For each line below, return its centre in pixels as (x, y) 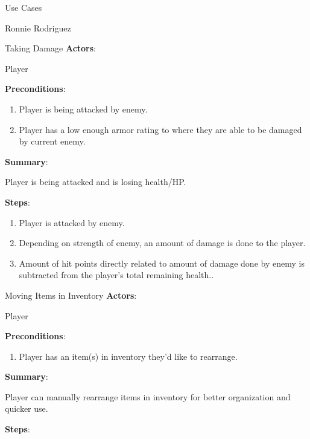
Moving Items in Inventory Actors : (71, 295)
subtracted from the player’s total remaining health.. (116, 275)
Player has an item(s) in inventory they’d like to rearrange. (128, 356)
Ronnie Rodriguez (38, 28)
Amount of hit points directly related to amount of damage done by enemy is (162, 263)
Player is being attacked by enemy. (83, 109)
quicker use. (27, 408)
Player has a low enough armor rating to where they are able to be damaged (160, 129)
